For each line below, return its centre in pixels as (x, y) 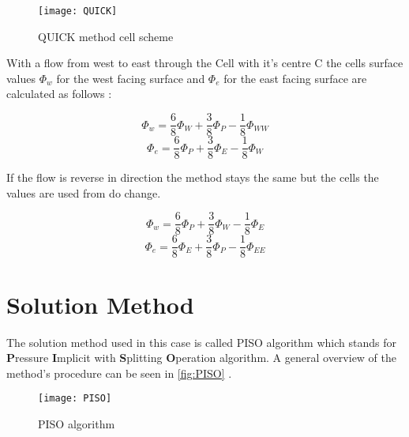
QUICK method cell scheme (106, 36)
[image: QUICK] (78, 11)
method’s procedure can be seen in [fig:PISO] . (119, 373)
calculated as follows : (59, 94)
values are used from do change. (84, 192)
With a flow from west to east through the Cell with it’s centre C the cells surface (205, 63)
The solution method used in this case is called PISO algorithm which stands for (201, 342)
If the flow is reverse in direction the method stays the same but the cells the (193, 177)
